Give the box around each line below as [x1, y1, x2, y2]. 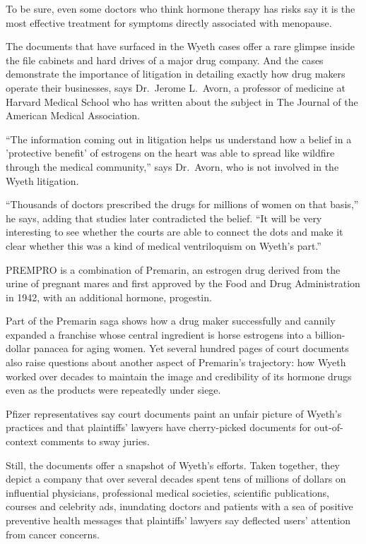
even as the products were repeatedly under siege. [6, 382, 221, 397]
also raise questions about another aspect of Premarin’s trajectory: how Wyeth [6, 355, 346, 370]
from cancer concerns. [6, 526, 100, 541]
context [6, 434, 38, 449]
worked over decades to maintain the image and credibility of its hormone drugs [6, 368, 352, 383]
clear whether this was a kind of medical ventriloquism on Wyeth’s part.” [6, 238, 321, 253]
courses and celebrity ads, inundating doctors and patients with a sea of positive [6, 499, 353, 514]
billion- [314, 327, 346, 341]
